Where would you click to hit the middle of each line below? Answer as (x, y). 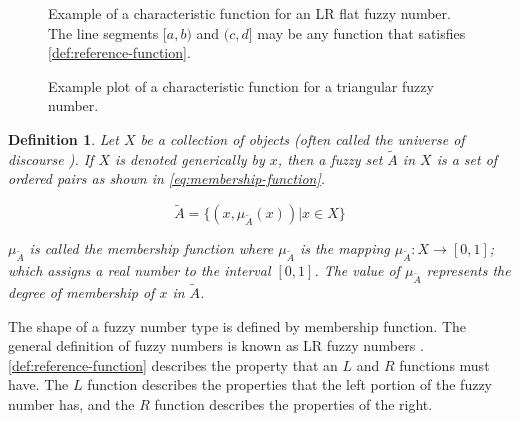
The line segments (103, 32)
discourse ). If (51, 158)
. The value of (357, 269)
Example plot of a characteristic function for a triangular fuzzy (241, 85)
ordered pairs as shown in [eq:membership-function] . (167, 178)
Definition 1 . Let (63, 138)
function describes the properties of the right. (293, 403)
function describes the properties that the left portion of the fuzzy (290, 384)
